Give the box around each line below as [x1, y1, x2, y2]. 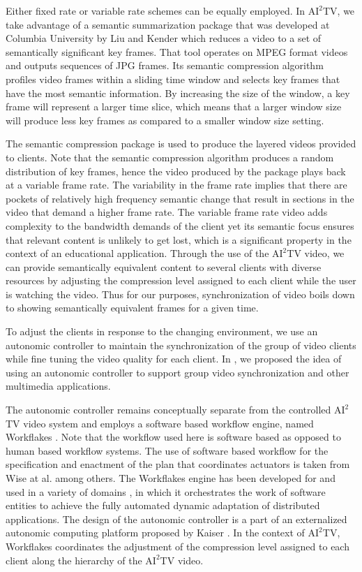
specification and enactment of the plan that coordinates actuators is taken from [6, 457, 350, 471]
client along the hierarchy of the [6, 552, 142, 567]
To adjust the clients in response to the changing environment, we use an [6, 324, 318, 339]
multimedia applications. [6, 379, 111, 393]
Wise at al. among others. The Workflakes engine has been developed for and [6, 471, 335, 485]
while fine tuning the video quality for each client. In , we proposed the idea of [6, 351, 342, 366]
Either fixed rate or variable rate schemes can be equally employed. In [6, 3, 306, 17]
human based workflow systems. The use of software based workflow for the [6, 443, 329, 457]
